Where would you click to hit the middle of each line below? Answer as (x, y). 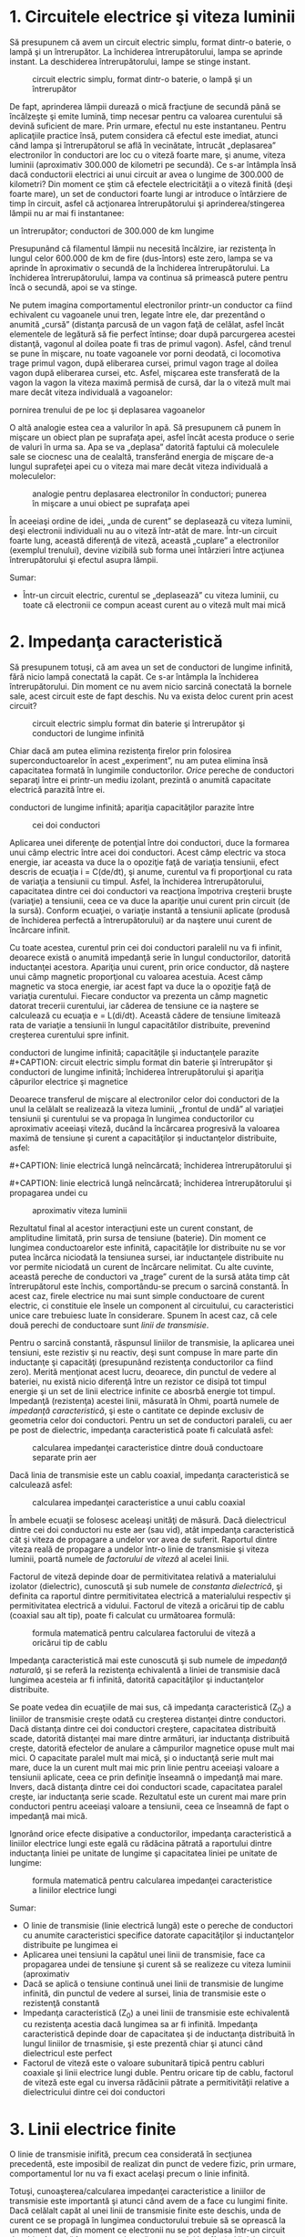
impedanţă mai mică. (49, 1816)
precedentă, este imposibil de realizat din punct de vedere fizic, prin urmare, (153, 2164)
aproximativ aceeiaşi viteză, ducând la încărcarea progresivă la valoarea (145, 1128)
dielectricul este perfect (67, 2054)
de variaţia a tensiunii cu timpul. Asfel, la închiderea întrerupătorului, (137, 881)
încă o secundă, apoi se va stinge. (74, 287)
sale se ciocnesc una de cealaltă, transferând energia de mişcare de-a (142, 456)
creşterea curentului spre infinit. (69, 1035)
